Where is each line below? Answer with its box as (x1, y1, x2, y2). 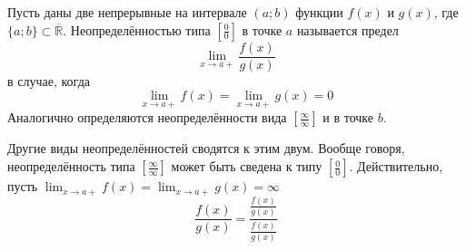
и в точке (322, 108, 374, 127)
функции (295, 3, 343, 21)
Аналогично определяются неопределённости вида (7, 108, 287, 127)
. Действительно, (349, 157, 443, 176)
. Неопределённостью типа (63, 20, 211, 39)
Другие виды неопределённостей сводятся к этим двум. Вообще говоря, (7, 139, 405, 158)
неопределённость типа (7, 157, 135, 176)
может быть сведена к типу (171, 157, 322, 176)
